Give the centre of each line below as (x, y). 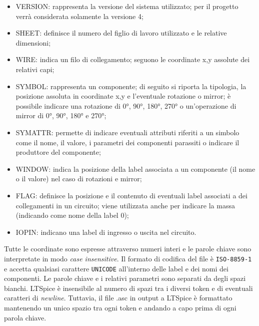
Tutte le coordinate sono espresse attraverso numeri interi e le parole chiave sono (128, 249)
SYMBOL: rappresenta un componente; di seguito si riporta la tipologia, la (131, 86)
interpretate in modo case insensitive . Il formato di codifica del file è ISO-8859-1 (128, 258)
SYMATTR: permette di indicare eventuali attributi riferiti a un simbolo (127, 132)
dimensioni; (33, 42)
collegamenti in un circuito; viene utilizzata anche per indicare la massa (125, 205)
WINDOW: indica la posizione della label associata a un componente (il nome (135, 169)
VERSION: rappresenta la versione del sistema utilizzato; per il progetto (127, 6)
